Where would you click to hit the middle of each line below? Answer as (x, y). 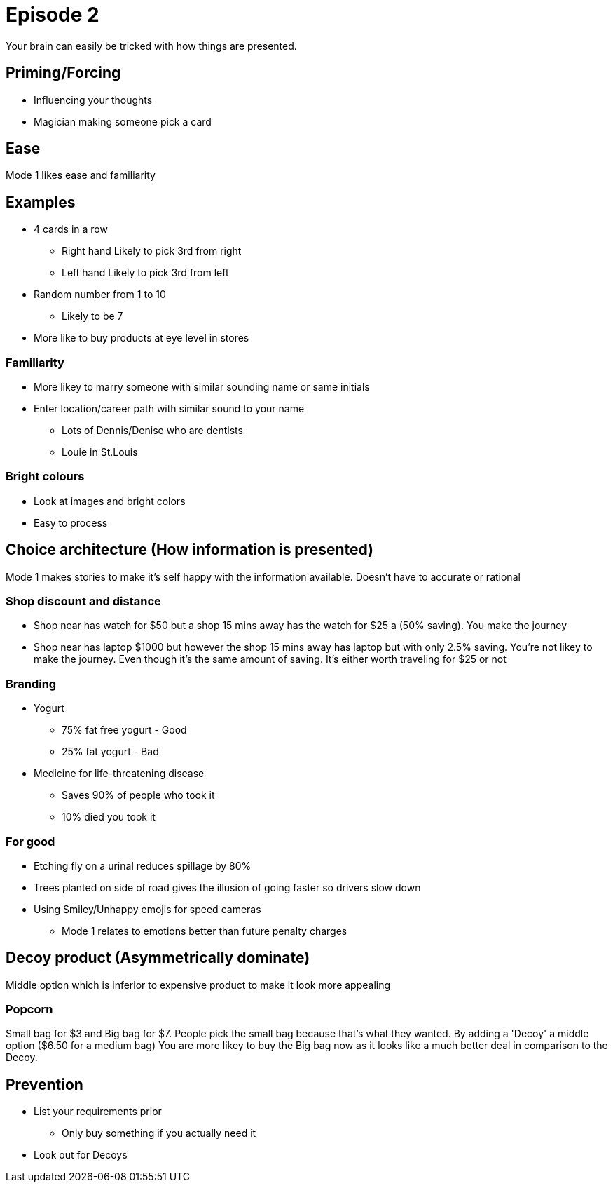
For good (30, 841)
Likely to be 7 (92, 316)
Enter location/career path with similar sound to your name (169, 409)
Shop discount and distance (83, 601)
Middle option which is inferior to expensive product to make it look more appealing (198, 985)
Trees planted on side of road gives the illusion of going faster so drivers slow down (227, 887)
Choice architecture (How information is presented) (190, 550)
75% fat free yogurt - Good (124, 730)
